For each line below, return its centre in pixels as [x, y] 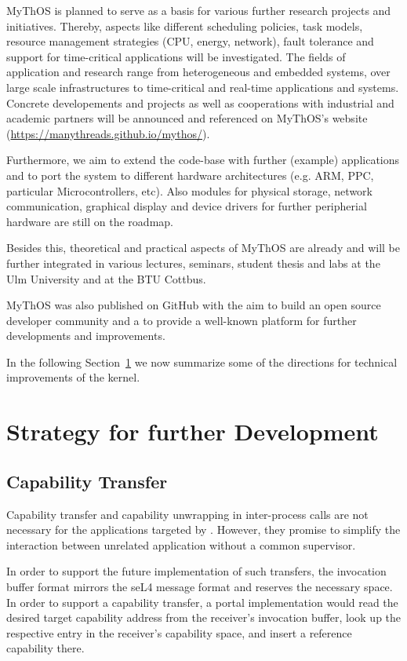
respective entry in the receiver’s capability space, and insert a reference [179, 632]
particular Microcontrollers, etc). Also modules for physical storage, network [189, 190]
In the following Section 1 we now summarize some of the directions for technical [202, 362]
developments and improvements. [86, 336]
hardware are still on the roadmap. [90, 221]
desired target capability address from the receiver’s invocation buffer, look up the [204, 617]
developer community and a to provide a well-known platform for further [182, 320]
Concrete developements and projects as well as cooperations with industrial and [200, 102]
